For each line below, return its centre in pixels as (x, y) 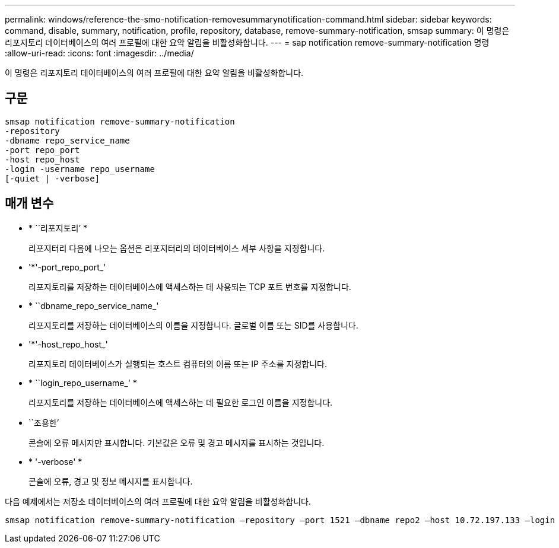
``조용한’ (44, 422)
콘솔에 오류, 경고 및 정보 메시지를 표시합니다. (111, 481)
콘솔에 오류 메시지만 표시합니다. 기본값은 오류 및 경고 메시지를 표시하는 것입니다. (177, 442)
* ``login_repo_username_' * (83, 383)
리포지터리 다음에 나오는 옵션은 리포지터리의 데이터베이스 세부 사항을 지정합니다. (177, 248)
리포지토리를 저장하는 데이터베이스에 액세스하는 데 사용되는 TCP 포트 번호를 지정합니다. (190, 286)
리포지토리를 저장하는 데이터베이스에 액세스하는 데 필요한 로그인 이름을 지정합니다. (181, 402)
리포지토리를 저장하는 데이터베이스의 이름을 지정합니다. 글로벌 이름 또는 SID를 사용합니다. (193, 325)
